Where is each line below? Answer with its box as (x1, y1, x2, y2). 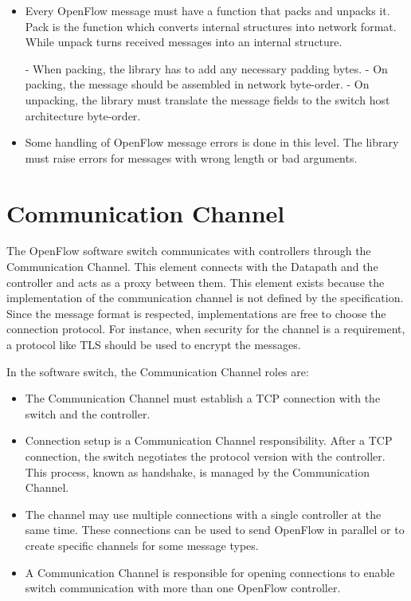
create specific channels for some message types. (25, 536, 259, 553)
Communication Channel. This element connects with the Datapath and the (6, 258, 378, 275)
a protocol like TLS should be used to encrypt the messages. (6, 336, 301, 353)
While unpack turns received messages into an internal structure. (25, 33, 342, 50)
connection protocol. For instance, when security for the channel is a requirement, (6, 320, 405, 337)
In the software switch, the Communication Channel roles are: (6, 363, 309, 379)
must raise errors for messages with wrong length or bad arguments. (25, 149, 358, 166)
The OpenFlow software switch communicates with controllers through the (6, 242, 371, 259)
